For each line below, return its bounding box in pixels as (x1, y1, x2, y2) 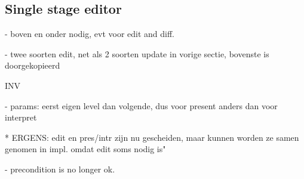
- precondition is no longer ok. (5, 162, 115, 175)
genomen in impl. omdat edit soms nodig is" (5, 143, 166, 155)
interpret (5, 111, 37, 124)
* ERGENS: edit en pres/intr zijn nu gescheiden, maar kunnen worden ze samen (5, 131, 299, 143)
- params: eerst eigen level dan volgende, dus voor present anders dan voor (5, 99, 278, 112)
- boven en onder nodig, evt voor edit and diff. (5, 27, 174, 40)
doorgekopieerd (5, 59, 60, 72)
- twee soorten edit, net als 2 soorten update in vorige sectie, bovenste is (5, 47, 269, 60)
